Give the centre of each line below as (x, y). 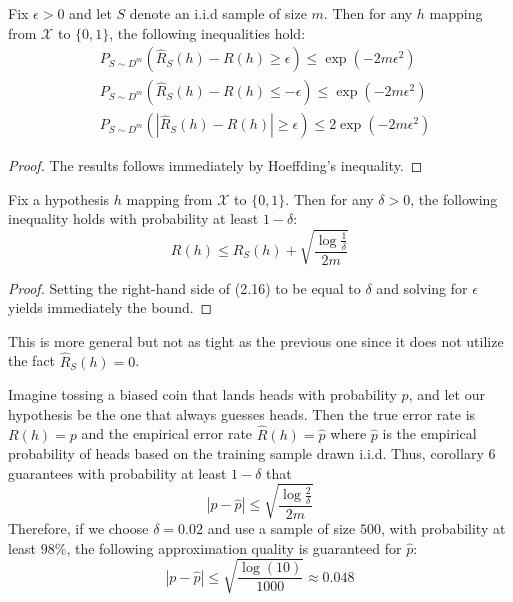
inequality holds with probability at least (133, 218)
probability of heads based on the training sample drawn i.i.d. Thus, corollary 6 (252, 453)
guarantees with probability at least (117, 472)
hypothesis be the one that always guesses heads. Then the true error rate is (242, 413)
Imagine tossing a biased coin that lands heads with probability (202, 394)
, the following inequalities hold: (207, 32)
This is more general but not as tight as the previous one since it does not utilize (256, 340)
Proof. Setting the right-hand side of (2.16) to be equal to (184, 287)
